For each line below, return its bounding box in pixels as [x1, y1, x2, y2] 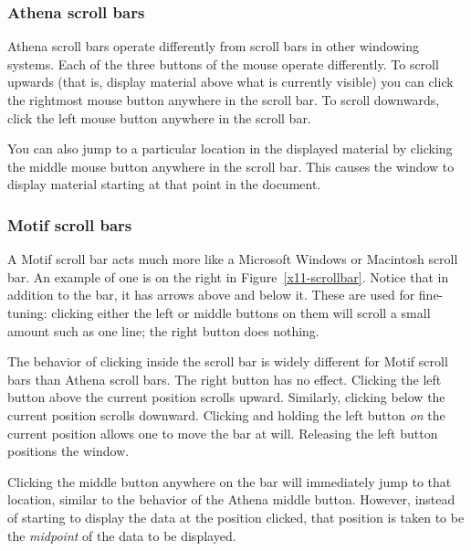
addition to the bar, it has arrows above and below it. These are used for [7, 285, 415, 304]
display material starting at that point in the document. [7, 175, 321, 194]
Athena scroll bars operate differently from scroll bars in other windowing [7, 37, 419, 56]
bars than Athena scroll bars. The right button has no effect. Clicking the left [7, 369, 442, 388]
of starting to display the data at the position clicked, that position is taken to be [7, 507, 465, 526]
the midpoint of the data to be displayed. [7, 525, 236, 545]
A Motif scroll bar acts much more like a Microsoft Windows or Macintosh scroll [7, 249, 458, 269]
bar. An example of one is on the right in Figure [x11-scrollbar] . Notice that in [7, 267, 449, 286]
